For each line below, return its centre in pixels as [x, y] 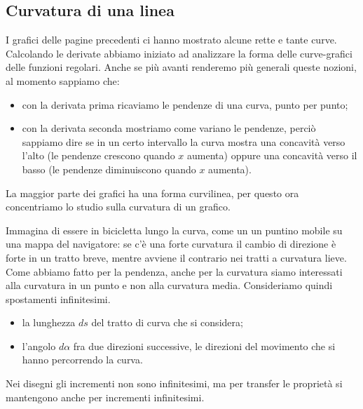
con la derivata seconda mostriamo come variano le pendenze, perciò [169, 128]
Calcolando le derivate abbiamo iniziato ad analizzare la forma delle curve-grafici [179, 53]
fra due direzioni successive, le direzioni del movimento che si [204, 346]
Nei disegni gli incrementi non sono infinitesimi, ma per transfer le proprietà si [174, 383]
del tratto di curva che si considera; [167, 322]
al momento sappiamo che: [63, 80]
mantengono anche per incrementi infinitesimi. [105, 397]
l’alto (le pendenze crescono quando [98, 155]
